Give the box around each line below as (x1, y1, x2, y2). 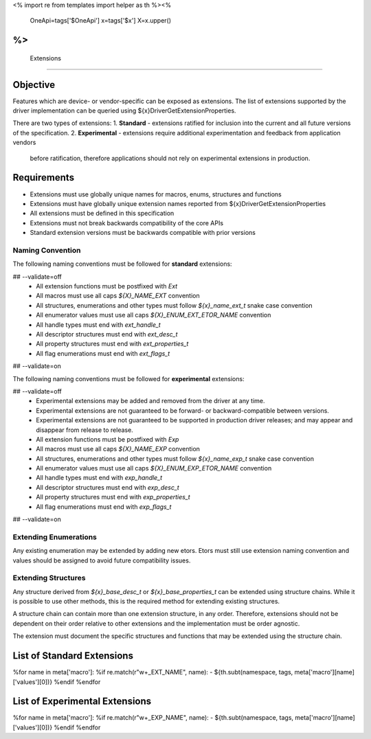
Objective (12, 79, 56, 91)
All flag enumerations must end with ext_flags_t (36, 349, 170, 357)
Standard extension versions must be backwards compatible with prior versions (30, 229, 256, 237)
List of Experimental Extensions (12, 696, 152, 707)
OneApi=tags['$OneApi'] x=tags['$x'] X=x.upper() (30, 16, 172, 25)
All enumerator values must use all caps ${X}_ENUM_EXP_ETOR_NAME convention (36, 464, 272, 473)
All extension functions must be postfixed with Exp (36, 435, 179, 443)
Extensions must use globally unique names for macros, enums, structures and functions (30, 190, 282, 198)
